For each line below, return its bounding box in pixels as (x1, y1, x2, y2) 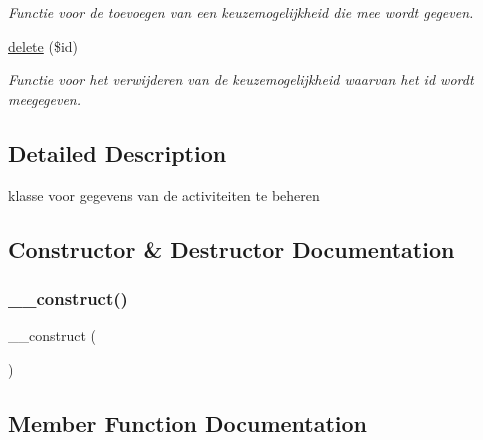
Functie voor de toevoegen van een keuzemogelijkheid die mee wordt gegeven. (8, 2, 474, 22)
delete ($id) (8, 35, 79, 56)
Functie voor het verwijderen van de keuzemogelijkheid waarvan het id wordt (8, 69, 474, 90)
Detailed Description (8, 137, 227, 168)
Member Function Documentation (8, 407, 368, 438)
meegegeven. (8, 88, 81, 109)
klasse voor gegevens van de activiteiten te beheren (8, 184, 320, 205)
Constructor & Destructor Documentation (8, 233, 455, 264)
